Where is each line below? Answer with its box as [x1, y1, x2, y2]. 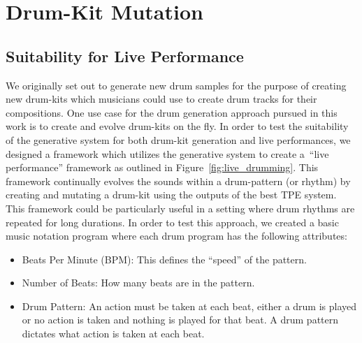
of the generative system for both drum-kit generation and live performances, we [6, 132, 351, 147]
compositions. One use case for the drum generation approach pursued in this [6, 105, 338, 119]
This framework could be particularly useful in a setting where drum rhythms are [6, 200, 355, 215]
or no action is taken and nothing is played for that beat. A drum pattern [22, 312, 339, 327]
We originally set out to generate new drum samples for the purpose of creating [6, 78, 347, 92]
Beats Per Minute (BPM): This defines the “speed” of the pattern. [22, 251, 307, 266]
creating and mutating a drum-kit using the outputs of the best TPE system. [6, 187, 337, 202]
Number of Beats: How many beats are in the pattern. [22, 275, 255, 290]
